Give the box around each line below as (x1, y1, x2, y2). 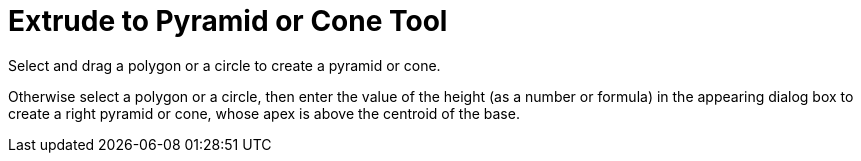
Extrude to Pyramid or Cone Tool (8, 4, 448, 38)
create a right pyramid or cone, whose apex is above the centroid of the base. (8, 104, 520, 122)
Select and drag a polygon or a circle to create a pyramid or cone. (8, 56, 441, 74)
